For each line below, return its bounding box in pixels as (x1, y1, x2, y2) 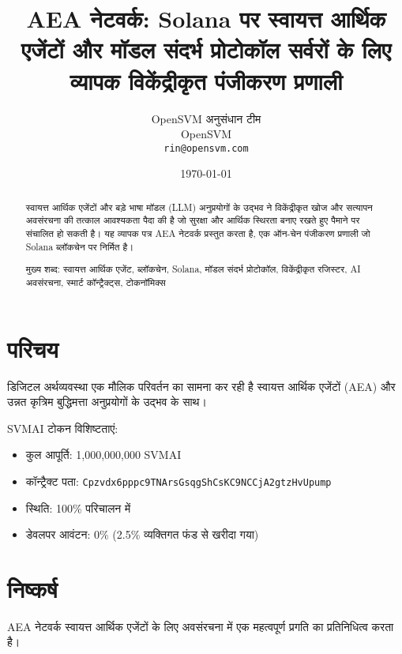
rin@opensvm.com (163, 142, 249, 154)
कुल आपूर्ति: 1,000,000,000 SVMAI (25, 446, 182, 463)
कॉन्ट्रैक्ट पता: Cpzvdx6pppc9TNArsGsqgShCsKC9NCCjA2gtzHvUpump (25, 472, 332, 489)
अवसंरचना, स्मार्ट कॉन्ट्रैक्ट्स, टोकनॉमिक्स (25, 275, 166, 288)
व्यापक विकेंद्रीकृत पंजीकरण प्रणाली (70, 64, 343, 96)
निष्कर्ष (7, 572, 58, 604)
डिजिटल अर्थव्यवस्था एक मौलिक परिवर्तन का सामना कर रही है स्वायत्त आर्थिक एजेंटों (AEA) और (7, 378, 396, 394)
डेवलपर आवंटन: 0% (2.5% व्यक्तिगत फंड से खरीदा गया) (25, 526, 259, 543)
